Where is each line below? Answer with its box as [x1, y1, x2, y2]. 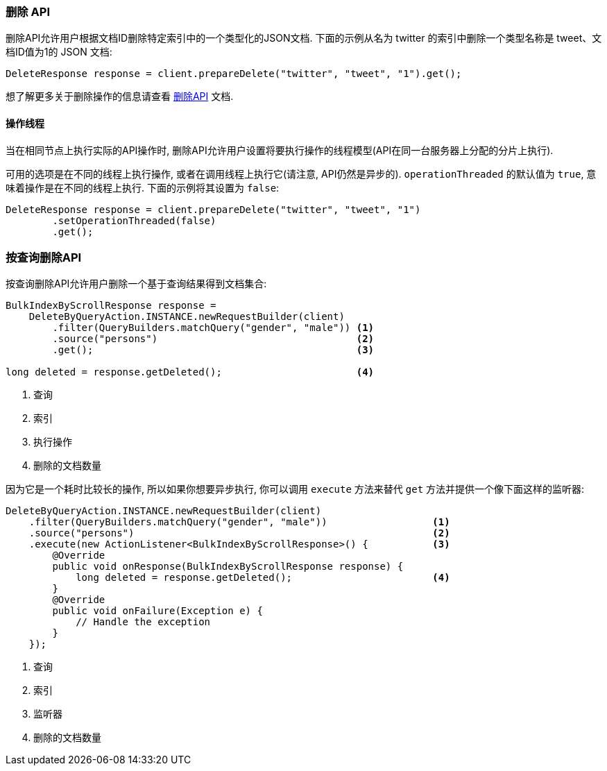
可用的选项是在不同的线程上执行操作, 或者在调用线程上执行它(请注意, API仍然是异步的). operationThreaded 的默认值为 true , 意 [6, 167, 597, 180]
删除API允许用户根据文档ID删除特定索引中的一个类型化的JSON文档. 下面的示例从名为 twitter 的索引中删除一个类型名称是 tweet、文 [6, 32, 602, 44]
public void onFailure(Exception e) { [52, 605, 263, 617]
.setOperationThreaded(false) [52, 214, 216, 226]
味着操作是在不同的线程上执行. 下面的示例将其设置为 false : [6, 181, 280, 194]
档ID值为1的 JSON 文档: [6, 46, 112, 58]
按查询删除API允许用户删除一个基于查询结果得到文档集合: [6, 278, 267, 290]
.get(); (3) [52, 344, 375, 356]
